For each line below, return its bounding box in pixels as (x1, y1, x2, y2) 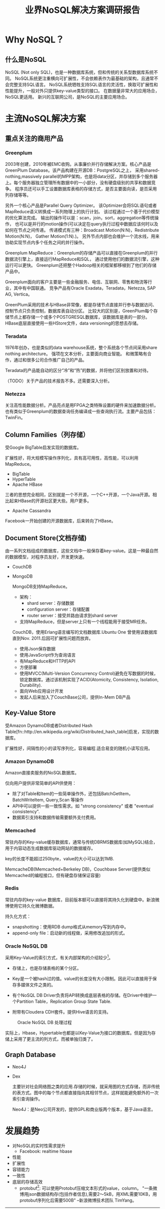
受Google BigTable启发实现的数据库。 (5, 444, 82, 450)
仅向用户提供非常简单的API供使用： (5, 780, 77, 786)
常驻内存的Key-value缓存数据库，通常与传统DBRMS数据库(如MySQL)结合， (5, 839, 158, 845)
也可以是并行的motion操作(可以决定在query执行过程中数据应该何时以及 (14, 220, 159, 227)
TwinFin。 (5, 415, 26, 421)
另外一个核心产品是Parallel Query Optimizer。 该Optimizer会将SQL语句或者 (5, 202, 157, 208)
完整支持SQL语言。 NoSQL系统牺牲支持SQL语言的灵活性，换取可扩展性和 (9, 82, 158, 87)
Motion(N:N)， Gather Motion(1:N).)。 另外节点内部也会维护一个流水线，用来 (5, 233, 160, 239)
